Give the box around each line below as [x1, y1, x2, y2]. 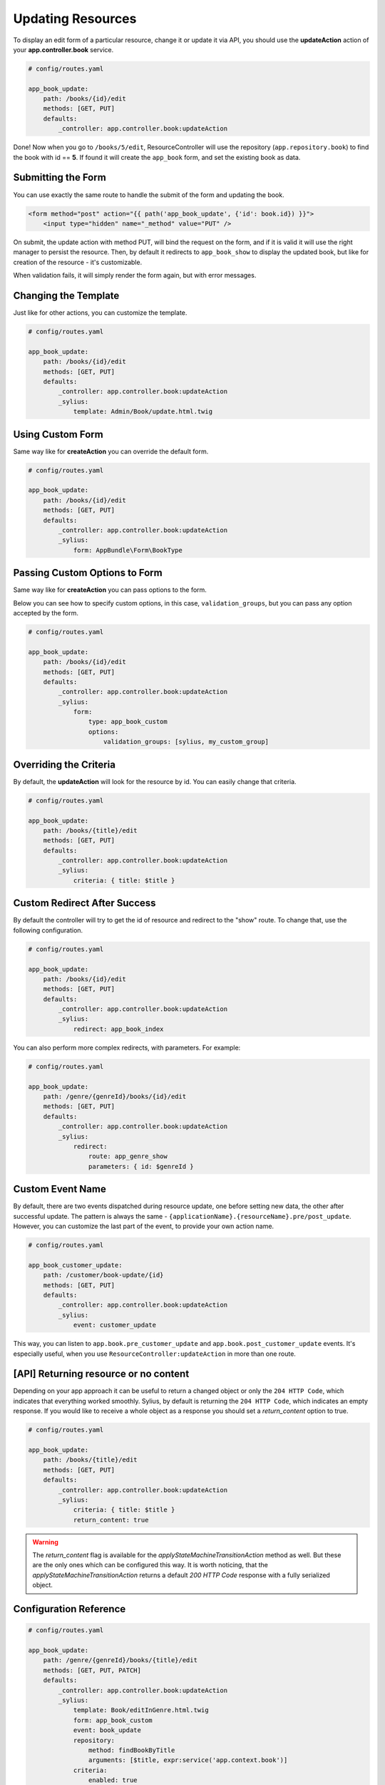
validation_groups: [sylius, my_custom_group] [103, 738, 269, 746]
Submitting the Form [13, 171, 106, 183]
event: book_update [73, 1726, 142, 1734]
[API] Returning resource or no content [13, 1368, 190, 1380]
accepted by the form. [13, 608, 78, 617]
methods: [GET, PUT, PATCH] [43, 1666, 142, 1674]
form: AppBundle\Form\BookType [73, 546, 183, 554]
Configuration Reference [13, 1603, 126, 1615]
